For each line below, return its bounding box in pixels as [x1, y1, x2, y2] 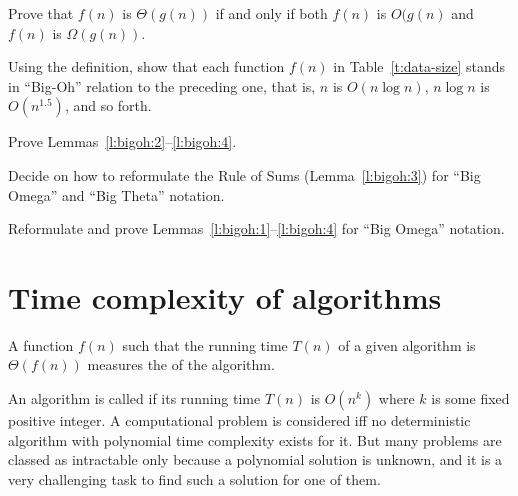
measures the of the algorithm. [87, 354, 275, 375]
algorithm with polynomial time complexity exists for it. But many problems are [8, 429, 502, 450]
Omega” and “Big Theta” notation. [8, 184, 225, 205]
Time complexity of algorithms [8, 276, 442, 317]
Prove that [8, 3, 74, 23]
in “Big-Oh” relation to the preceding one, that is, [8, 75, 316, 96]
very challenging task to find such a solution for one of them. [8, 468, 381, 489]
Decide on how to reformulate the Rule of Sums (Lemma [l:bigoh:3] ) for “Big [8, 164, 481, 185]
